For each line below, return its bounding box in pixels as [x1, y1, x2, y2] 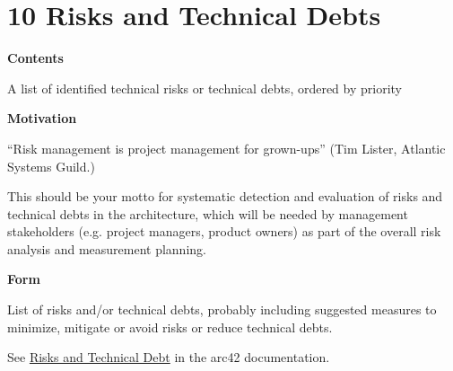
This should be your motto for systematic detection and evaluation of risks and [7, 187, 443, 206]
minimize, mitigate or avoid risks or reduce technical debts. [7, 317, 333, 336]
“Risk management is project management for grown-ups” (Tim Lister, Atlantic [7, 138, 446, 157]
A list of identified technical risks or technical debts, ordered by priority [7, 78, 403, 97]
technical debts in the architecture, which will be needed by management [7, 204, 408, 223]
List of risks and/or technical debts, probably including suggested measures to [7, 300, 437, 319]
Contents [7, 49, 64, 67]
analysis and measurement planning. [7, 239, 206, 258]
